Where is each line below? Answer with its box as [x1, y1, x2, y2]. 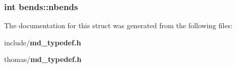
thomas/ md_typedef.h [4, 54, 82, 64]
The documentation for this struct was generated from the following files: [4, 20, 233, 31]
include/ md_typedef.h [4, 37, 81, 47]
